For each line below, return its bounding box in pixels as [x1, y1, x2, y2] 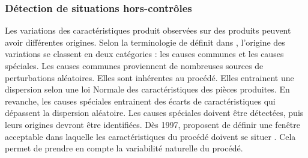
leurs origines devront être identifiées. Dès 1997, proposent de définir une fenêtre [5, 118, 301, 130]
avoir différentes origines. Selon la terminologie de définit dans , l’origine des [5, 35, 285, 48]
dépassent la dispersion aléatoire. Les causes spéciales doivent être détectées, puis [5, 106, 304, 119]
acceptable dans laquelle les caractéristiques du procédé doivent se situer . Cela [5, 130, 296, 142]
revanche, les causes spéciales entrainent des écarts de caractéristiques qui [5, 94, 276, 107]
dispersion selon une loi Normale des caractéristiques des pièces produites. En [5, 83, 290, 96]
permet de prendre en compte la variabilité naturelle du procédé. [5, 142, 243, 154]
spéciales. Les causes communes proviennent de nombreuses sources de [5, 59, 264, 71]
